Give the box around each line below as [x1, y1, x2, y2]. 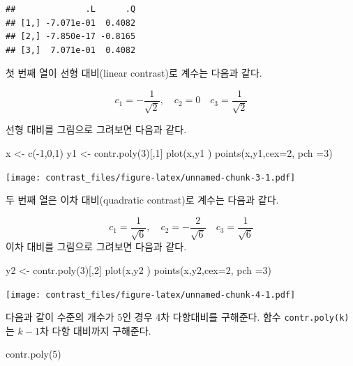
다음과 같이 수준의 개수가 [6, 310, 114, 324]
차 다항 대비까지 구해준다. [39, 323, 151, 337]
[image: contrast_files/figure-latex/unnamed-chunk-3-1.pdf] [6, 172, 296, 183]
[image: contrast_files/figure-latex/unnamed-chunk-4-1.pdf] [6, 289, 296, 300]
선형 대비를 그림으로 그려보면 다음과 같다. [6, 122, 187, 137]
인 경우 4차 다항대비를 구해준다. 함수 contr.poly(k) [122, 310, 350, 324]
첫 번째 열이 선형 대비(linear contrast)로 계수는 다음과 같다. [6, 66, 262, 80]
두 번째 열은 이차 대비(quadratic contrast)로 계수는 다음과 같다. [6, 192, 279, 207]
